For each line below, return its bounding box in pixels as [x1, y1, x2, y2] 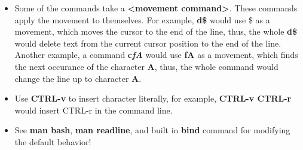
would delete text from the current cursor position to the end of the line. [14, 36, 281, 49]
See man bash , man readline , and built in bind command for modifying [14, 124, 290, 136]
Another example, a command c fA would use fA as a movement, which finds [14, 48, 298, 61]
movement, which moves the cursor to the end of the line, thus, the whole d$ [14, 25, 298, 38]
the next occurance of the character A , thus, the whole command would [14, 60, 278, 72]
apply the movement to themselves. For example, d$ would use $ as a [14, 13, 270, 26]
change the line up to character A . [14, 72, 142, 84]
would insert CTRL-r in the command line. [14, 103, 173, 116]
